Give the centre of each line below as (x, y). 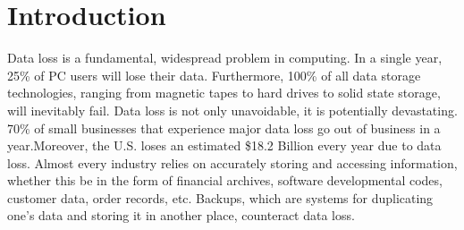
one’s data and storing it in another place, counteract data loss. (181, 215)
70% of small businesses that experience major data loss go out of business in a (224, 128)
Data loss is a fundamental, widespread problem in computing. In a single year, (225, 58)
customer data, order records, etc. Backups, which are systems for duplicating (220, 197)
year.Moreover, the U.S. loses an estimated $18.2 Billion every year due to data (224, 145)
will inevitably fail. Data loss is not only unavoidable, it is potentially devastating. (232, 110)
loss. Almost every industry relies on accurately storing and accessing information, (232, 162)
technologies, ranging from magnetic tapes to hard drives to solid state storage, (224, 93)
